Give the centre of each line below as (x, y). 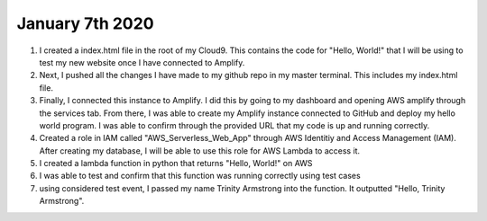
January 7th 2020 (85, 23)
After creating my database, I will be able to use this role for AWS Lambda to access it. (200, 150)
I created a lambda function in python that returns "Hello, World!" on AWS (176, 164)
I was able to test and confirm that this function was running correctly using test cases (200, 176)
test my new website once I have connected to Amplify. (142, 62)
